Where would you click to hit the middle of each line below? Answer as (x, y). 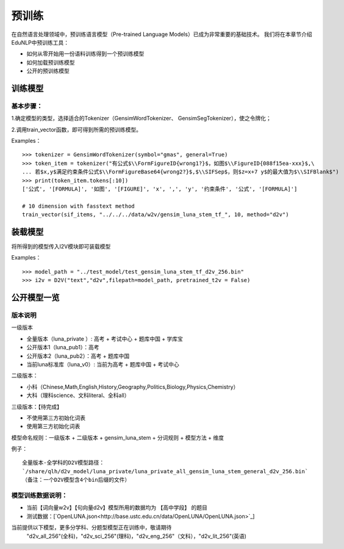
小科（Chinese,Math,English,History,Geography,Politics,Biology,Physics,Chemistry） (133, 387)
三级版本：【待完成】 (37, 407)
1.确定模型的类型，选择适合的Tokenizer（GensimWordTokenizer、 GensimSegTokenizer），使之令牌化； (141, 118)
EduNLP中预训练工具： (40, 42)
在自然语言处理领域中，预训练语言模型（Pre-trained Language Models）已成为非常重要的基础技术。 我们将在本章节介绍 (162, 34)
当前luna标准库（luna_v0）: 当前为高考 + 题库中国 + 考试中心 (103, 364)
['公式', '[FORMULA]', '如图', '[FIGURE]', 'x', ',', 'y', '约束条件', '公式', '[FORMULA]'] (160, 189)
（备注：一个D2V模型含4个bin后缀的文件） (76, 480)
